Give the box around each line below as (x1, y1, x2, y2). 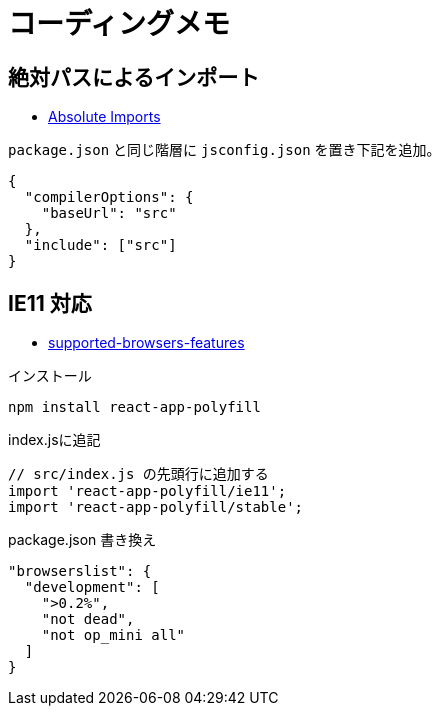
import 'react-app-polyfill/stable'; (8, 499, 304, 516)
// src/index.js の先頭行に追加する (8, 466, 269, 483)
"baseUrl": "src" (41, 205, 177, 222)
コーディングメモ (8, 7, 231, 41)
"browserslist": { (8, 563, 152, 580)
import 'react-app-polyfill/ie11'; (8, 483, 287, 500)
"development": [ (24, 579, 160, 596)
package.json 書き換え (8, 531, 157, 549)
